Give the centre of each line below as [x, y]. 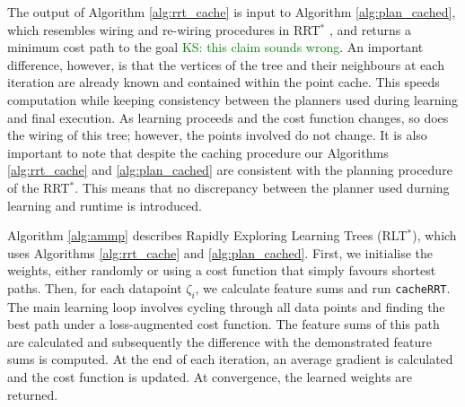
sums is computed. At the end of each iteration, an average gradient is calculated [230, 359]
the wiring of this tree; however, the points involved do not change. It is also [217, 135]
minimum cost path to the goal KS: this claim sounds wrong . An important [215, 47]
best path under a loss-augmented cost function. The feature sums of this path [224, 324]
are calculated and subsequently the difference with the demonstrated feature [219, 341]
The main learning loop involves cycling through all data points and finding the [226, 306]
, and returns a [370, 29]
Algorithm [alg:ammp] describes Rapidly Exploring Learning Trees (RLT [207, 235]
